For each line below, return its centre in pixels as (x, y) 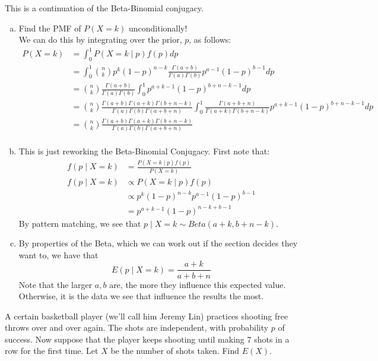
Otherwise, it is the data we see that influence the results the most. (141, 296)
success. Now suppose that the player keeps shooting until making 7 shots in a (147, 339)
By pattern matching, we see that (80, 223)
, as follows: (210, 39)
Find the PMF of (50, 28)
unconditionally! (158, 28)
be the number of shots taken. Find (175, 351)
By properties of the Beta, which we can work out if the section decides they (158, 243)
